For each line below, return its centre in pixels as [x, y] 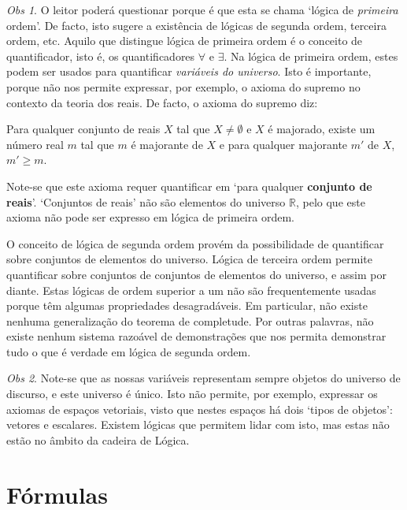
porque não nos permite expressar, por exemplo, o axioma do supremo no [183, 86]
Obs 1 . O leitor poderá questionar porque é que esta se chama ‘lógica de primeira [202, 9]
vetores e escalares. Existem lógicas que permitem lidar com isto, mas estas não [198, 424]
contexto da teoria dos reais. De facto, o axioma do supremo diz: [162, 102]
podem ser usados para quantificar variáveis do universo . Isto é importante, [189, 71]
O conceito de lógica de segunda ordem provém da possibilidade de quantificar [195, 243]
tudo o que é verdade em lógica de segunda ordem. [129, 351]
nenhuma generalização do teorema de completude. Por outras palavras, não [190, 320]
